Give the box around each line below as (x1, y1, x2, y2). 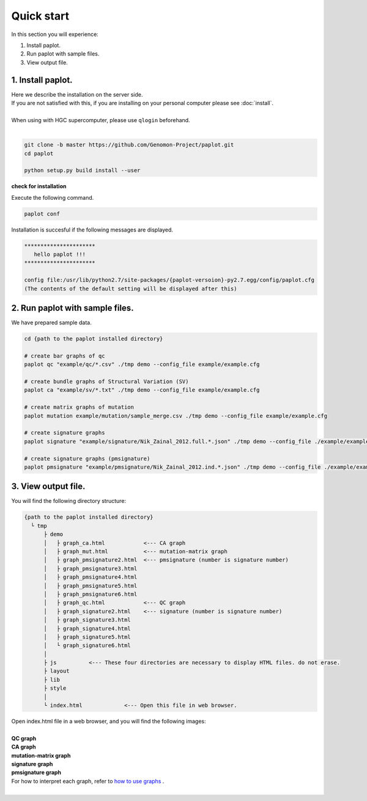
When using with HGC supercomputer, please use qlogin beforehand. (11, 116, 190, 123)
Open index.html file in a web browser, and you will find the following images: (11, 718, 206, 725)
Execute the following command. (11, 194, 94, 201)
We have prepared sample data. (11, 319, 92, 326)
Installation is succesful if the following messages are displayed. (11, 226, 174, 233)
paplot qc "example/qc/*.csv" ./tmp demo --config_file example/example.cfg (24, 361, 260, 368)
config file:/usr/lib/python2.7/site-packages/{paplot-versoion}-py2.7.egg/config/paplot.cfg (24, 277, 315, 283)
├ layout (43, 668, 70, 675)
